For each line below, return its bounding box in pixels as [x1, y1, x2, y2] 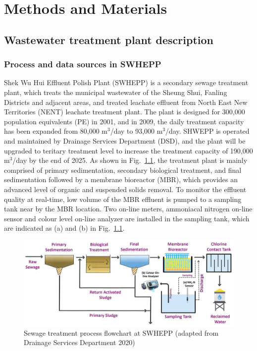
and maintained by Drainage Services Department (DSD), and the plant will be [4, 135, 246, 146]
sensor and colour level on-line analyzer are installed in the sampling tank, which [4, 213, 250, 223]
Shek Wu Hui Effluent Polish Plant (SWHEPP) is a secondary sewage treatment [4, 77, 249, 88]
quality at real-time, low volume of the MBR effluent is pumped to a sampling [4, 194, 242, 204]
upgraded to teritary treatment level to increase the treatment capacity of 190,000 [4, 145, 253, 155]
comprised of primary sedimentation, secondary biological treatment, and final [4, 164, 242, 175]
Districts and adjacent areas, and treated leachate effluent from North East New [4, 97, 248, 107]
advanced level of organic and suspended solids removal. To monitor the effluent [4, 184, 247, 194]
